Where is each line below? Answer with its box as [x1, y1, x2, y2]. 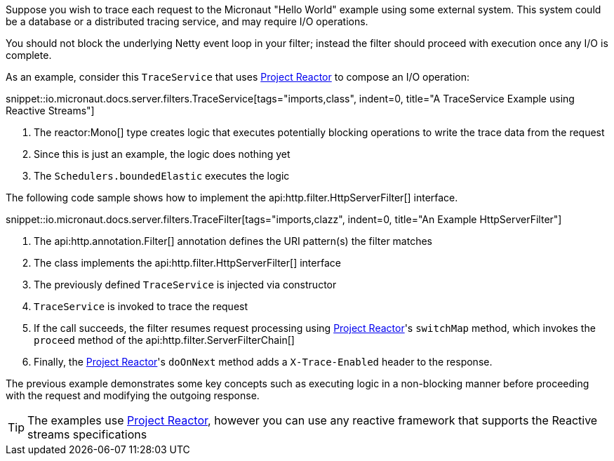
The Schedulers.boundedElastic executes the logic [34, 170, 290, 182]
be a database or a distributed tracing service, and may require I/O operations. [6, 15, 368, 27]
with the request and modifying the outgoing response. [6, 389, 260, 401]
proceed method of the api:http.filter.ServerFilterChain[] [34, 334, 295, 346]
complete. [6, 49, 52, 61]
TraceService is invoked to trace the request [34, 300, 248, 312]
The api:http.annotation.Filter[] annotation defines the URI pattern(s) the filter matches [34, 235, 432, 247]
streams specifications [27, 427, 147, 441]
